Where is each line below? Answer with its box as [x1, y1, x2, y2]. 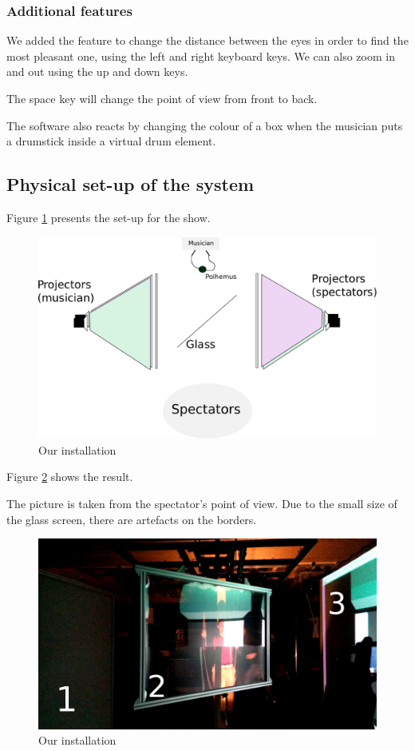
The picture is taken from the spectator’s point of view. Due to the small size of [6, 495, 397, 511]
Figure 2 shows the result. [6, 468, 133, 485]
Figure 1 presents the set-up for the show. [6, 209, 211, 225]
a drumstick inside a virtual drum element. [6, 133, 216, 149]
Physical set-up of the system [6, 172, 255, 197]
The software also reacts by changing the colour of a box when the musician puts [6, 117, 403, 133]
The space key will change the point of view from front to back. [6, 90, 318, 106]
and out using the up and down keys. [6, 63, 188, 80]
